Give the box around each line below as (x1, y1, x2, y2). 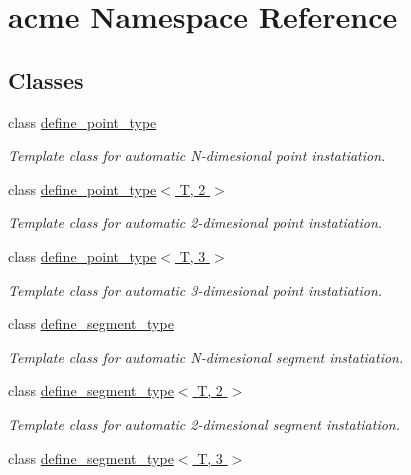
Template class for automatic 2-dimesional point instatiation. (8, 212, 383, 233)
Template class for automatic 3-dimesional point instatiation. (8, 279, 383, 300)
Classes (8, 64, 84, 95)
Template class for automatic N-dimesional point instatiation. (8, 145, 386, 166)
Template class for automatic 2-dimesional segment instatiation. (8, 413, 400, 434)
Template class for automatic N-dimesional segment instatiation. (8, 346, 404, 367)
